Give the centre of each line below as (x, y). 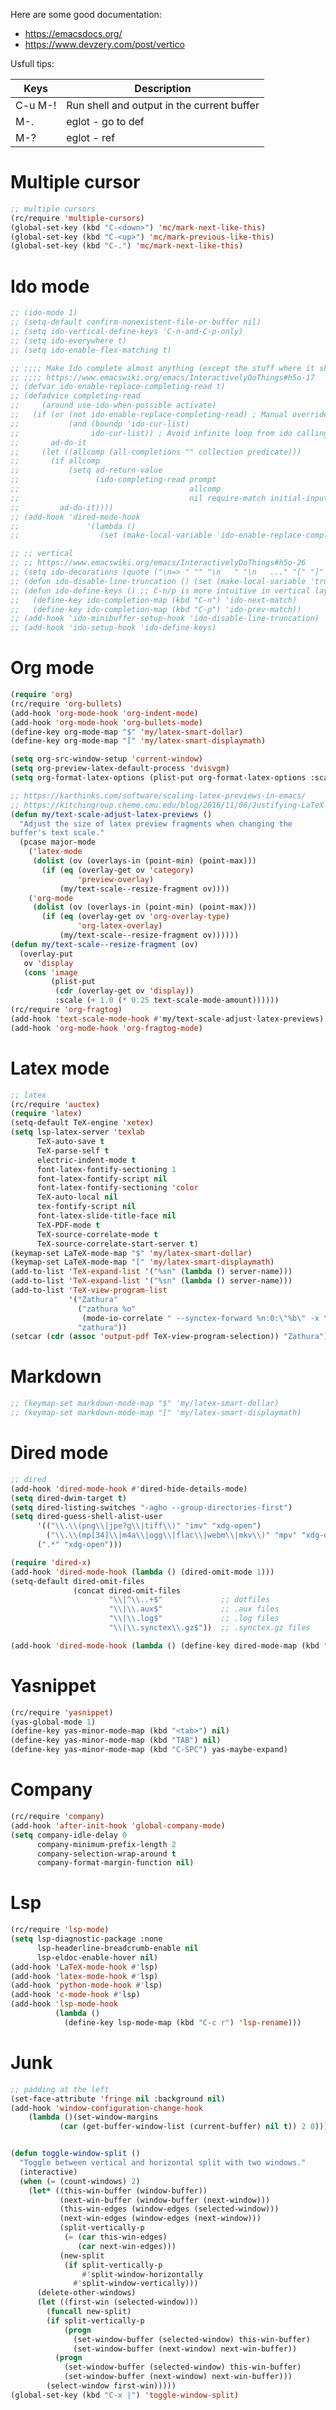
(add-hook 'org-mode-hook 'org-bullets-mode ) (106, 722)
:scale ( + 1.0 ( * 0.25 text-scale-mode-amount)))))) (167, 1000)
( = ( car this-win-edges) (115, 2237)
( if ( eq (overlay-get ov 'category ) (118, 870)
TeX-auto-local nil (77, 1197)
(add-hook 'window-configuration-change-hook (106, 2108)
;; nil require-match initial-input (169, 498)
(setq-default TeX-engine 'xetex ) (82, 1123)
